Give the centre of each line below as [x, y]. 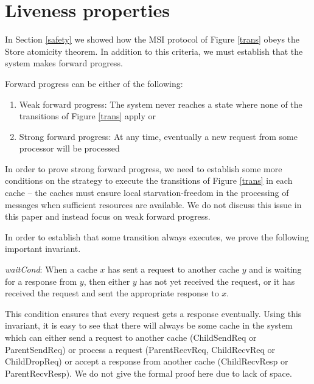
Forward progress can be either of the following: [94, 83]
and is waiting [275, 269]
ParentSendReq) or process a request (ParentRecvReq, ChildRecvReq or [140, 349]
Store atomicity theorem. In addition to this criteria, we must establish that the [154, 51]
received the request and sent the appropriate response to [112, 293]
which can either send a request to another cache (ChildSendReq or [131, 337]
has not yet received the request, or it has [217, 281]
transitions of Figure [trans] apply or [88, 116]
